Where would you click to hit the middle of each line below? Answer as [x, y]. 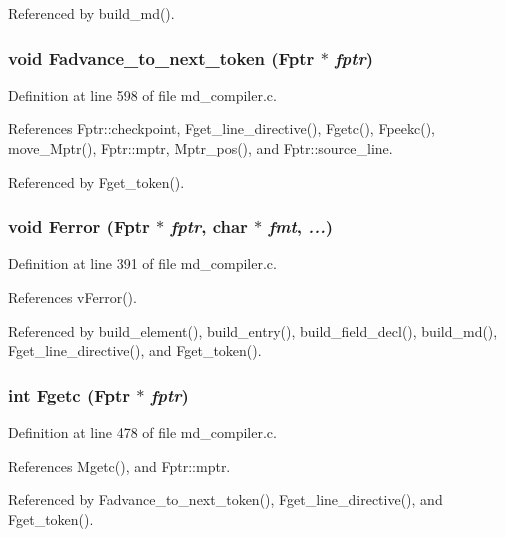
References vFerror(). [72, 297]
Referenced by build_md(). [91, 13]
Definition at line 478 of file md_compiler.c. [142, 432]
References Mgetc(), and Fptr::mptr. [119, 465]
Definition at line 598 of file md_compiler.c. [142, 94]
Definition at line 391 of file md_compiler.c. [142, 263]
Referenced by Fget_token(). [96, 181]
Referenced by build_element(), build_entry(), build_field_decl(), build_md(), [253, 330]
